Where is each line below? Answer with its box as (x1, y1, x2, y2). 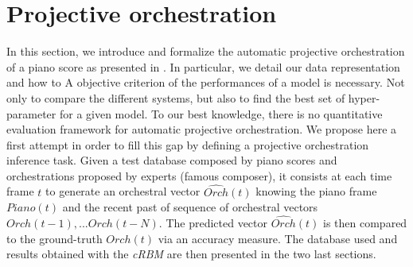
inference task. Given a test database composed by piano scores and (6, 152, 337, 168)
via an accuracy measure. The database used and (158, 230, 398, 246)
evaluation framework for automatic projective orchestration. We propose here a (6, 121, 397, 137)
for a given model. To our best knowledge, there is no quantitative (59, 105, 383, 122)
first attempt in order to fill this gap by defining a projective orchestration (6, 136, 369, 153)
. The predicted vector (158, 215, 268, 231)
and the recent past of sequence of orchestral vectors (62, 199, 318, 215)
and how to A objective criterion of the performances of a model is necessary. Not (6, 74, 405, 91)
